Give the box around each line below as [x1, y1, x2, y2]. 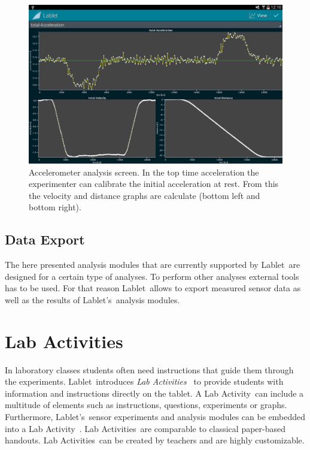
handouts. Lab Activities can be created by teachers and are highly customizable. [5, 434, 305, 446]
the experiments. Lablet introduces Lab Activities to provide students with [5, 375, 284, 388]
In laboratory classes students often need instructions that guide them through [5, 363, 294, 376]
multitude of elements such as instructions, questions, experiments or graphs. [5, 398, 287, 411]
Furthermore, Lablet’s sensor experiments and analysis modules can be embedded [5, 410, 306, 423]
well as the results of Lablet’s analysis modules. [5, 293, 180, 306]
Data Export [5, 230, 85, 249]
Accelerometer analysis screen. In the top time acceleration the [29, 165, 259, 178]
